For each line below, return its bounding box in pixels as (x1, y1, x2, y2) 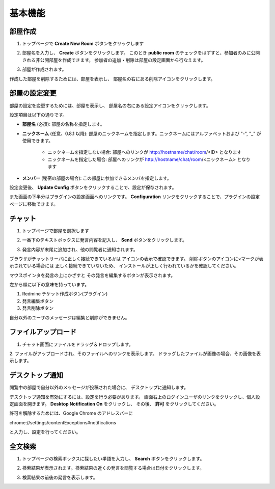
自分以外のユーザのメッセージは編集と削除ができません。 (9, 314, 130, 320)
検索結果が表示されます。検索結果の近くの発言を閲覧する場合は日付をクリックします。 (22, 465, 205, 471)
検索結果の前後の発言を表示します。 (22, 474, 98, 480)
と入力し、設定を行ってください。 (9, 429, 81, 435)
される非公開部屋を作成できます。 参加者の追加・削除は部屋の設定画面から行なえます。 (22, 57, 206, 63)
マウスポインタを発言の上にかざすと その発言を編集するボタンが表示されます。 (9, 272, 176, 278)
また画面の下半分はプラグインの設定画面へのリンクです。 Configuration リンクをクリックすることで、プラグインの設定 (9, 194, 260, 200)
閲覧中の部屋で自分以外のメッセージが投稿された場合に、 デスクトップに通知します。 (9, 385, 188, 391)
